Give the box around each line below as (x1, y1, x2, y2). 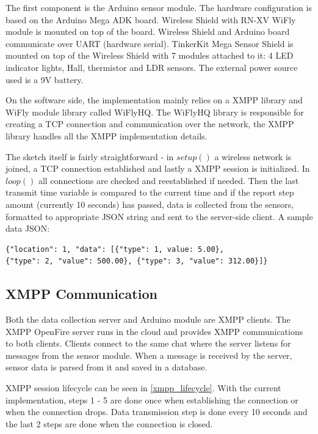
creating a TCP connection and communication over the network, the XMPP (5, 117, 294, 130)
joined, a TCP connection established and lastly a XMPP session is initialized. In (5, 162, 310, 175)
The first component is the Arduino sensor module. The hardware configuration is (5, 1, 312, 13)
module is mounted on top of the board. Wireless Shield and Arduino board (5, 25, 290, 38)
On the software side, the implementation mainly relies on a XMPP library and (5, 94, 303, 106)
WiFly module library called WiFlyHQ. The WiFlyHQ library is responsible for (5, 105, 304, 118)
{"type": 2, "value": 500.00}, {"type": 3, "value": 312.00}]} (5, 257, 268, 266)
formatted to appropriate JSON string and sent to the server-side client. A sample (5, 210, 313, 223)
